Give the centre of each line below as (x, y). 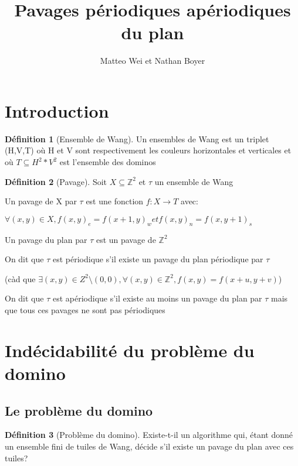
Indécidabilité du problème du (130, 350)
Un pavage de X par (41, 201)
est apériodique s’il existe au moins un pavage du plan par (157, 298)
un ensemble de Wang (194, 181)
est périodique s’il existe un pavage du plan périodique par (158, 259)
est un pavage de (126, 239)
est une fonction (115, 201)
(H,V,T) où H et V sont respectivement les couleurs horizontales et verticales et (148, 150)
